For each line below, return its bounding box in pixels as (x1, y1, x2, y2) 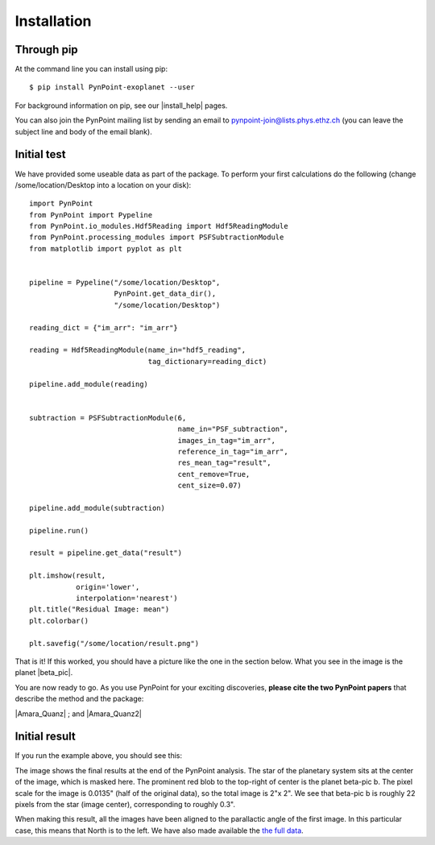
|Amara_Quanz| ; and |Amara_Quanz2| (14, 709, 143, 719)
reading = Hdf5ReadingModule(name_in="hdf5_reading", (29, 346, 246, 354)
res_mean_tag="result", (177, 458, 271, 467)
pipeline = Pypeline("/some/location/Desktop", (29, 278, 221, 288)
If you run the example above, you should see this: (14, 751, 183, 760)
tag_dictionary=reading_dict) (147, 357, 267, 366)
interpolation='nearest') (75, 593, 179, 603)
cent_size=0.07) (177, 481, 242, 491)
